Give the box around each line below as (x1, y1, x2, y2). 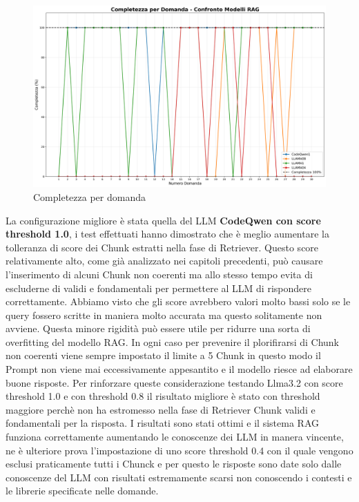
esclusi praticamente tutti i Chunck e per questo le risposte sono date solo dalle (6, 456, 342, 471)
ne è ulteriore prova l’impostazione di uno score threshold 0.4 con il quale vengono (6, 443, 353, 457)
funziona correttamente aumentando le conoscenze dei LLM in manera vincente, (6, 429, 344, 444)
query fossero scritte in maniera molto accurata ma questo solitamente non (6, 307, 322, 322)
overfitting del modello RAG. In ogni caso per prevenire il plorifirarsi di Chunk (6, 334, 339, 349)
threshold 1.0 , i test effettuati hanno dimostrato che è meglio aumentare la (6, 226, 329, 241)
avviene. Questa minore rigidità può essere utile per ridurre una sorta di (6, 321, 311, 336)
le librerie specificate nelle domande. (6, 483, 159, 498)
